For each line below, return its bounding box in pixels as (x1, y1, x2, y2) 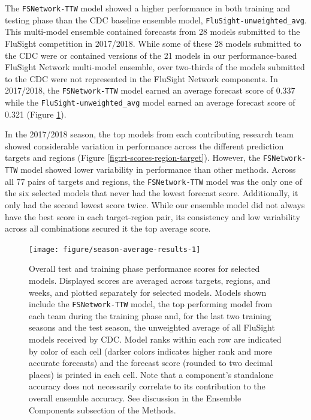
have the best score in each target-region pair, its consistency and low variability (5, 210, 300, 223)
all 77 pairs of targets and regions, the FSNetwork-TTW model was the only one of (5, 175, 302, 187)
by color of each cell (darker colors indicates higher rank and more (29, 344, 273, 357)
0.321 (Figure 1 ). (5, 107, 67, 120)
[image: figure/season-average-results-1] (29, 245, 201, 254)
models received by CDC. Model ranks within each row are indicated (29, 333, 282, 345)
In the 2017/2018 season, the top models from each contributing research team (5, 128, 294, 140)
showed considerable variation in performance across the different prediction (5, 139, 284, 152)
